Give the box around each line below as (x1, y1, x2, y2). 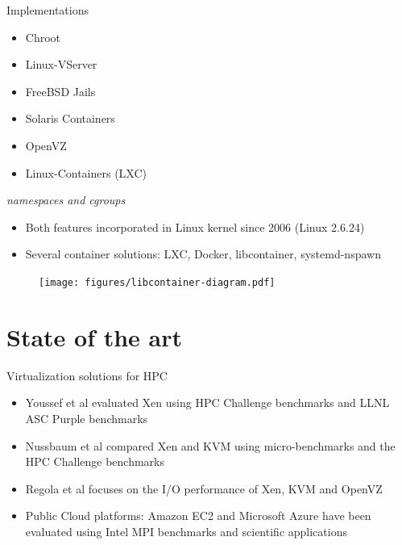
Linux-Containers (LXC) (25, 164, 147, 181)
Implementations (6, 2, 89, 18)
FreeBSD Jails (25, 82, 96, 99)
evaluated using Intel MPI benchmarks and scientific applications (25, 522, 347, 539)
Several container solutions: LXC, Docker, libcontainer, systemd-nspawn (25, 245, 381, 262)
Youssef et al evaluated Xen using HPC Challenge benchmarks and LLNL (25, 394, 390, 411)
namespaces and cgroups (6, 191, 126, 208)
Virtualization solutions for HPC (6, 367, 168, 384)
